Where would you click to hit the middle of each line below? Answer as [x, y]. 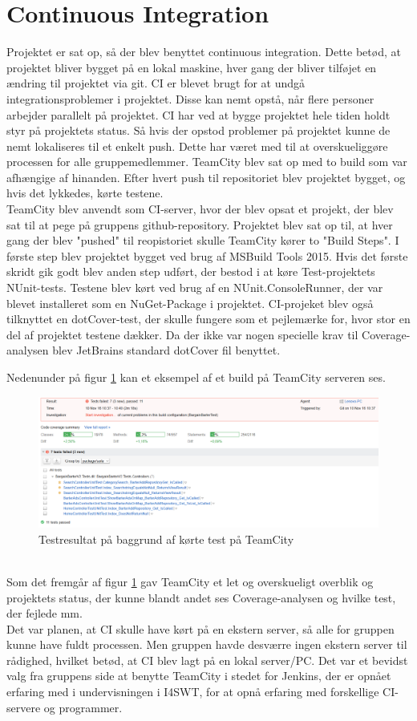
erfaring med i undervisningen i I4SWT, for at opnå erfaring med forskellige [193, 692]
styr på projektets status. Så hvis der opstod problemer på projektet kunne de [198, 130]
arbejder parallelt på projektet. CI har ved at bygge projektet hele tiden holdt [198, 114]
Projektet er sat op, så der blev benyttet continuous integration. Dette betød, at [204, 52]
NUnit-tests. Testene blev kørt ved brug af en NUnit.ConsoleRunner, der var [195, 288]
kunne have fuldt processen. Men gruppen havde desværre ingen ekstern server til [207, 644]
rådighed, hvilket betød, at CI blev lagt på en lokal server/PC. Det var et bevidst [207, 660]
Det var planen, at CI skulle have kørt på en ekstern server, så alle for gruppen [200, 628]
